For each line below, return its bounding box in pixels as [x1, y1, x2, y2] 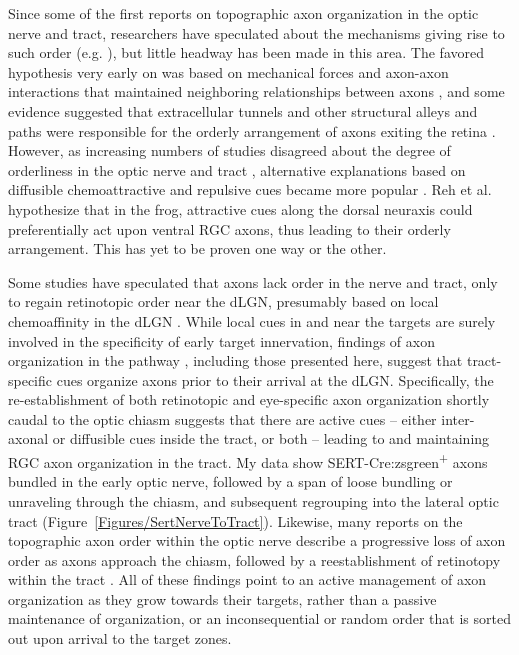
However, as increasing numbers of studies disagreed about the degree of [8, 140, 451, 161]
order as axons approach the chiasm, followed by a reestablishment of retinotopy [8, 549, 501, 570]
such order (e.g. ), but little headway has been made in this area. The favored [8, 42, 484, 63]
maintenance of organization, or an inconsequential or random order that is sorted [8, 608, 511, 629]
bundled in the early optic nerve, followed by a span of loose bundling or [8, 471, 453, 492]
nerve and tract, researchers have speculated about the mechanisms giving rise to [8, 22, 505, 43]
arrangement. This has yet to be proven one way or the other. [8, 238, 387, 259]
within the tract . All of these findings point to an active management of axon [8, 569, 487, 590]
